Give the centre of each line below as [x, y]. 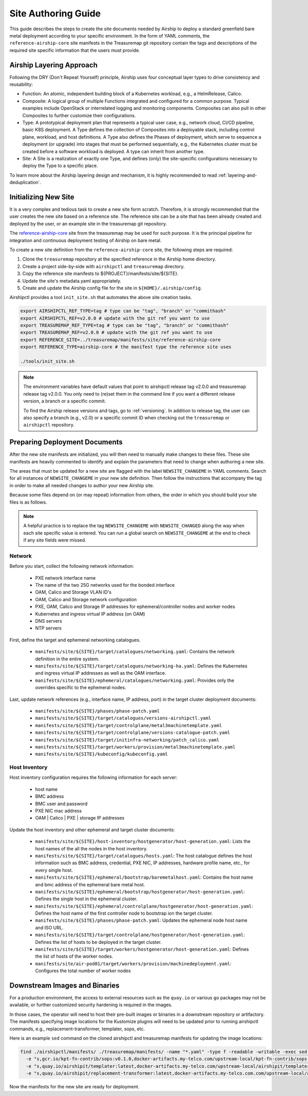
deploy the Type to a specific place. [60, 166]
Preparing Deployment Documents [66, 442]
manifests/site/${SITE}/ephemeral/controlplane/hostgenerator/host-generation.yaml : [144, 906]
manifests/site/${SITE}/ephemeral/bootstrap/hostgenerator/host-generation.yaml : [140, 891]
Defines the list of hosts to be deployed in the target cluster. [98, 942]
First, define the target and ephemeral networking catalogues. [75, 640]
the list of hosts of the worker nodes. [74, 956]
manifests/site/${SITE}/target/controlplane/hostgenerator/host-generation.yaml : [140, 935]
